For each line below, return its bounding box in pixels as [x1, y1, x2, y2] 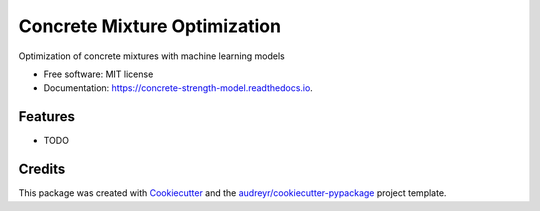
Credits [18, 161, 66, 178]
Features [18, 108, 75, 125]
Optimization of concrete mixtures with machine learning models [18, 50, 285, 62]
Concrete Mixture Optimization [18, 15, 282, 37]
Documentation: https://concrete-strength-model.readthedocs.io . [43, 82, 314, 94]
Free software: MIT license [43, 68, 154, 80]
